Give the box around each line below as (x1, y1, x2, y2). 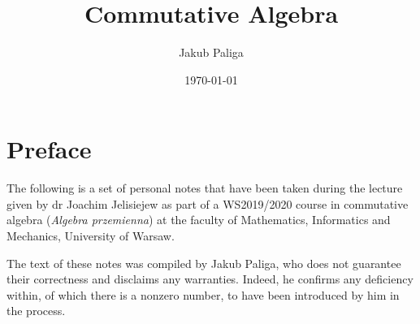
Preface (6, 132, 92, 166)
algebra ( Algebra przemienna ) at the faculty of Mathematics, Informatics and (6, 211, 391, 228)
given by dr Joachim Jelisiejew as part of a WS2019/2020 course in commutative (6, 195, 409, 212)
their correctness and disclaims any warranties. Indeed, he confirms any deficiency (6, 270, 414, 287)
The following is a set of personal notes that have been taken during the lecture (6, 179, 403, 197)
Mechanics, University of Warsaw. (6, 227, 175, 244)
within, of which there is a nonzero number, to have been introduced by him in (6, 286, 400, 303)
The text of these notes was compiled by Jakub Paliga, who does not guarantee (6, 254, 401, 271)
